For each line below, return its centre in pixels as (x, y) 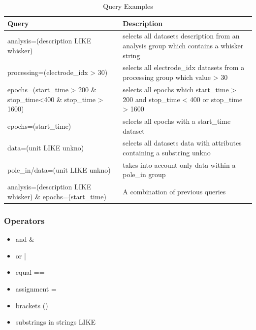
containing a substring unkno (167, 152)
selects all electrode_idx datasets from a (184, 67)
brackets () (32, 305)
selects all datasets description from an (181, 36)
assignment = (36, 288)
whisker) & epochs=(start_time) (57, 196)
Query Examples (128, 6)
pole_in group (144, 174)
